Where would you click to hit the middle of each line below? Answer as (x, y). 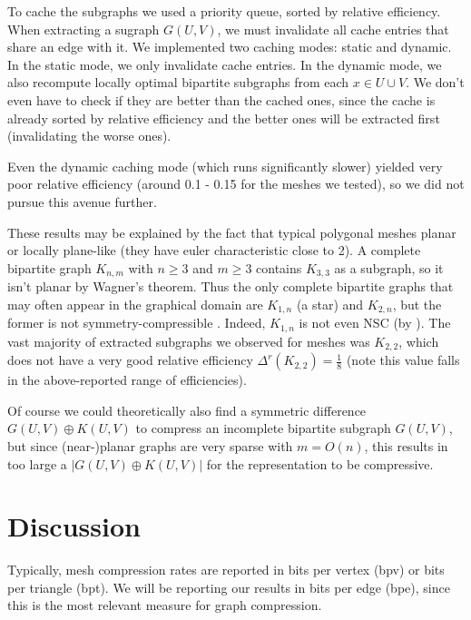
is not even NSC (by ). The (375, 323)
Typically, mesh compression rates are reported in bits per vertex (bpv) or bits (226, 570)
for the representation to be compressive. (320, 463)
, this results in (406, 445)
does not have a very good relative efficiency (130, 360)
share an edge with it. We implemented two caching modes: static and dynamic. (230, 47)
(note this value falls (403, 360)
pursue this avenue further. (82, 201)
